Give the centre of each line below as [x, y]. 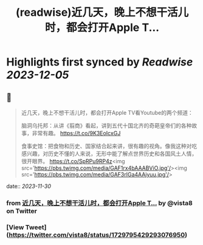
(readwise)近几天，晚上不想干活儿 [102, 12]
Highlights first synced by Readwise [100, 62]
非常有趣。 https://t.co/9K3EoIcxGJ [76, 133]
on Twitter [22, 211]
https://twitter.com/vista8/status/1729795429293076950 [97, 235]
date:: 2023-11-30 [29, 186]
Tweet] [36, 227]
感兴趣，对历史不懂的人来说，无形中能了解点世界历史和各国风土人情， [109, 153]
